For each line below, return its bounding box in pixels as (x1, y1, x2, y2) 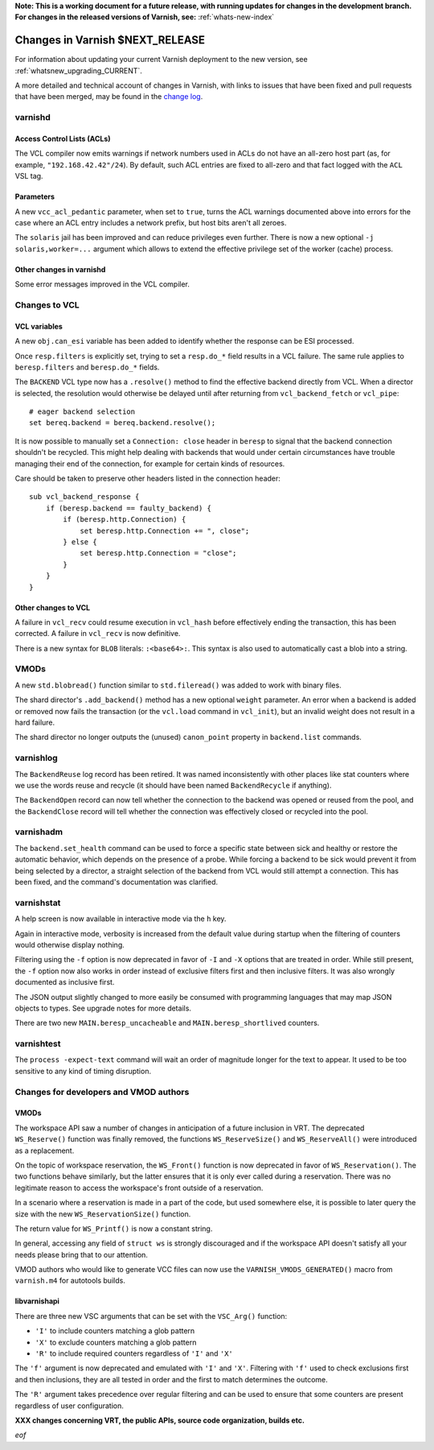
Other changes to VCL (14, 602, 91, 612)
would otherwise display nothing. (14, 940, 125, 949)
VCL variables (14, 321, 63, 331)
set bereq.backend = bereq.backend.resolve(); (29, 419, 216, 428)
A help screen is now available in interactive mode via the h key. (14, 914, 227, 923)
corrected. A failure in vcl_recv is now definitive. (14, 629, 181, 638)
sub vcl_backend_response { (29, 492, 140, 502)
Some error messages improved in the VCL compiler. (14, 279, 190, 289)
